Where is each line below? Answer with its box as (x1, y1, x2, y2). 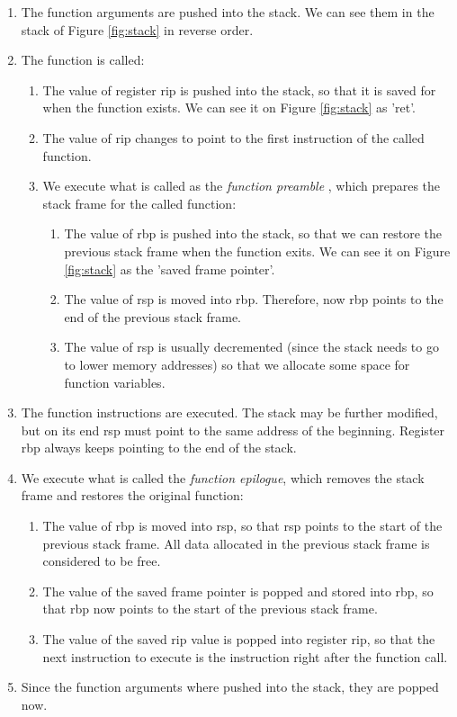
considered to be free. (42, 551, 161, 570)
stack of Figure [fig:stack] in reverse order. (21, 20, 254, 39)
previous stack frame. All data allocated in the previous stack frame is (42, 533, 430, 552)
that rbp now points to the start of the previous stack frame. (42, 599, 378, 618)
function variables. (64, 372, 166, 391)
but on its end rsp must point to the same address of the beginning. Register (21, 420, 445, 439)
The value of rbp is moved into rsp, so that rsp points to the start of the (42, 516, 443, 535)
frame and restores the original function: (21, 486, 244, 505)
